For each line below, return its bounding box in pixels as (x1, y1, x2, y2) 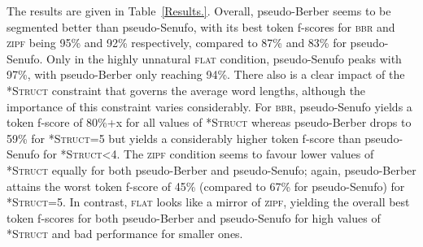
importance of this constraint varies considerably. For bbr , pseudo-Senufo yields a (7, 97, 412, 115)
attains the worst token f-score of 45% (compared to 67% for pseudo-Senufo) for (7, 177, 405, 194)
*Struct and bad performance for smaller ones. (7, 225, 243, 242)
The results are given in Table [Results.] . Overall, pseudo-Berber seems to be (7, 2, 391, 19)
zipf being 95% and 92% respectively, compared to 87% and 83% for (7, 34, 347, 51)
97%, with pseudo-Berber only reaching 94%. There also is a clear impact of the (7, 66, 405, 83)
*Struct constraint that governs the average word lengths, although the (7, 81, 366, 98)
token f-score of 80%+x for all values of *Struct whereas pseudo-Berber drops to (7, 114, 412, 131)
